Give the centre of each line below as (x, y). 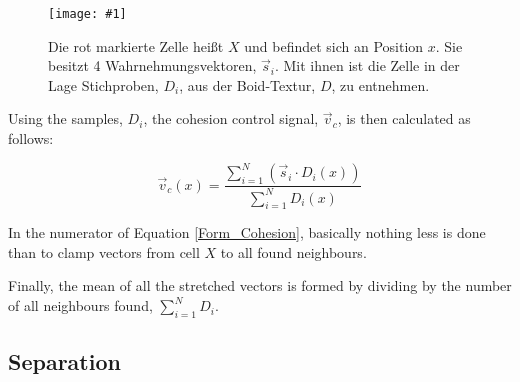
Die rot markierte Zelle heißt (136, 45)
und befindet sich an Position (334, 45)
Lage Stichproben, (103, 84)
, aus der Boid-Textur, (247, 84)
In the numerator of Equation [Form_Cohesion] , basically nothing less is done (247, 232)
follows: (31, 138)
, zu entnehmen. (380, 84)
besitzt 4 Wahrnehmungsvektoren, (152, 65)
